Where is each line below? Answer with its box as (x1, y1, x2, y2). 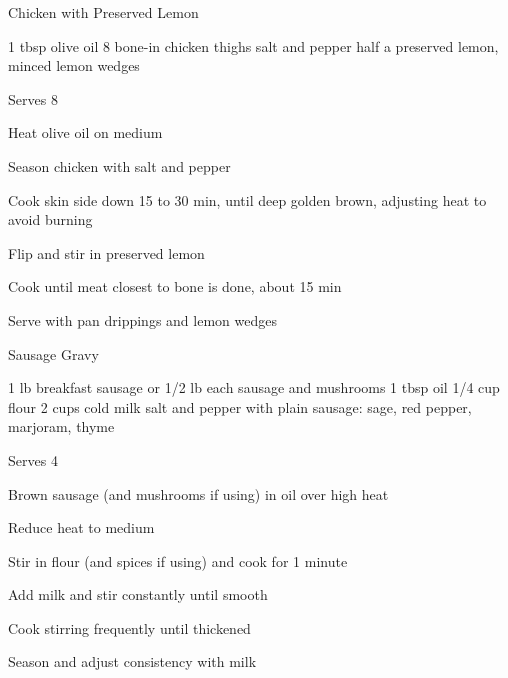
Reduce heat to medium (8, 517, 155, 538)
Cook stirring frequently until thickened (8, 617, 251, 638)
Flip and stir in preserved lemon (8, 242, 205, 263)
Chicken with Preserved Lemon (8, 2, 199, 22)
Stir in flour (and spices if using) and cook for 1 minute (8, 550, 348, 571)
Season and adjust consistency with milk (8, 651, 257, 672)
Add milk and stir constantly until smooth (8, 584, 268, 605)
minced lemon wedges (8, 55, 140, 76)
